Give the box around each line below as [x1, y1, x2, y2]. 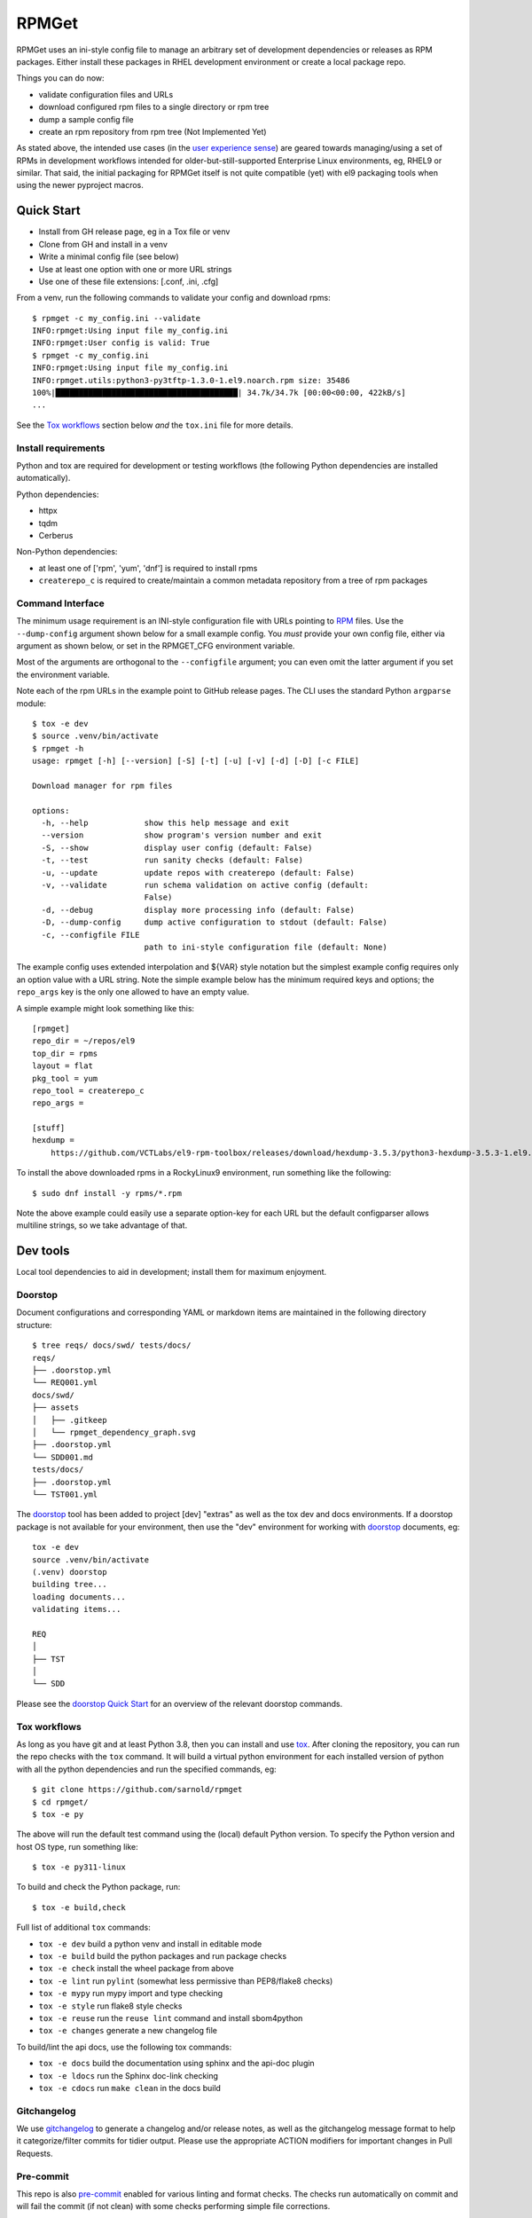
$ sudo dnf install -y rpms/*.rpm [32, 1188, 182, 1198]
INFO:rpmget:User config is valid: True [32, 338, 210, 348]
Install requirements [16, 442, 106, 454]
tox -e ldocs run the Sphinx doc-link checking [38, 2070, 219, 2080]
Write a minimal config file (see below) [38, 251, 179, 262]
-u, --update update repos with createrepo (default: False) [41, 868, 355, 877]
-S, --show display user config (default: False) [41, 843, 313, 853]
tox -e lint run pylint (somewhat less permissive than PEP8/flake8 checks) [38, 1975, 333, 1986]
